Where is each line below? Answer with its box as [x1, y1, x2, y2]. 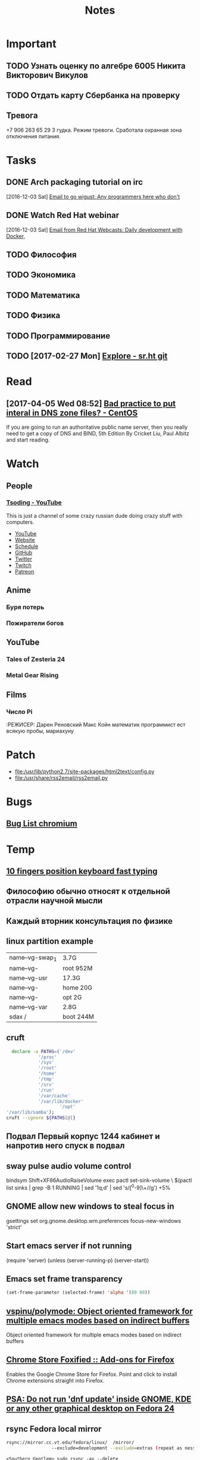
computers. [6, 518, 35, 525]
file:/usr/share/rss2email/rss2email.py [14, 774, 108, 781]
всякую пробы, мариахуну [6, 727, 74, 734]
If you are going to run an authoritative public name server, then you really [6, 424, 188, 431]
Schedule [14, 543, 39, 550]
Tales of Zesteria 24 [6, 655, 65, 664]
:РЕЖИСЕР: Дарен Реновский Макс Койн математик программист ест [6, 721, 186, 728]
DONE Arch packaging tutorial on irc [6, 177, 143, 188]
